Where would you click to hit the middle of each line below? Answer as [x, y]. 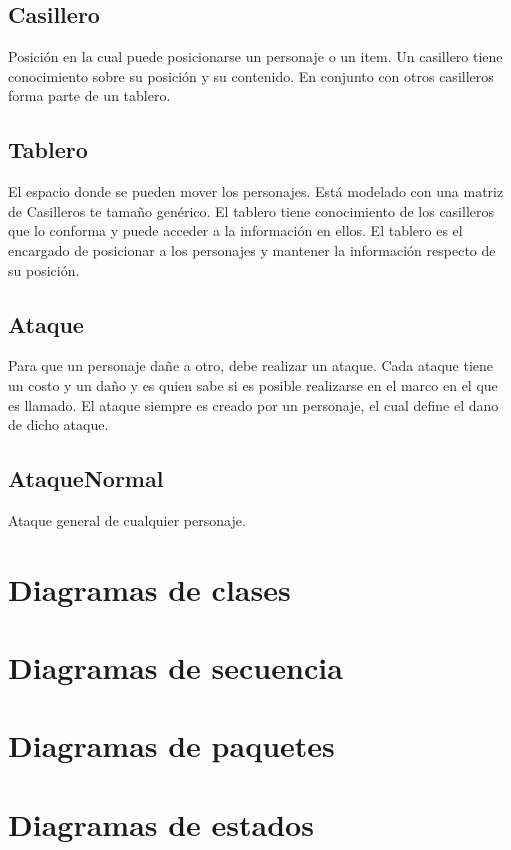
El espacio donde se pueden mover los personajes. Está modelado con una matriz [256, 191]
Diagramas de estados [161, 823]
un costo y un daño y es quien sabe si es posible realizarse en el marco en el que [253, 384]
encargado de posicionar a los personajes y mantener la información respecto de [252, 249]
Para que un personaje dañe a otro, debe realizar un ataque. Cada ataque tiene [251, 365]
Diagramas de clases [149, 588]
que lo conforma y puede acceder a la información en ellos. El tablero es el [235, 230]
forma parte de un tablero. [89, 95]
